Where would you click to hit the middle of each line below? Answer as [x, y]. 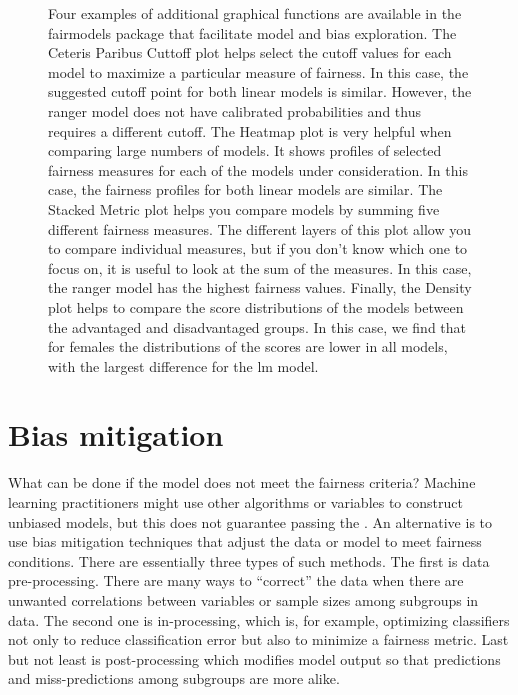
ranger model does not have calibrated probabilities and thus [234, 110]
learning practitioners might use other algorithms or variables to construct [235, 502]
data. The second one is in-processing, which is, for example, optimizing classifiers [259, 619]
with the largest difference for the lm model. [183, 365]
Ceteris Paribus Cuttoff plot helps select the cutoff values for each [250, 52]
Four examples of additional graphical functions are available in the [255, 13]
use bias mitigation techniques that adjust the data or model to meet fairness [245, 541]
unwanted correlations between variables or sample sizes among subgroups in [243, 599]
